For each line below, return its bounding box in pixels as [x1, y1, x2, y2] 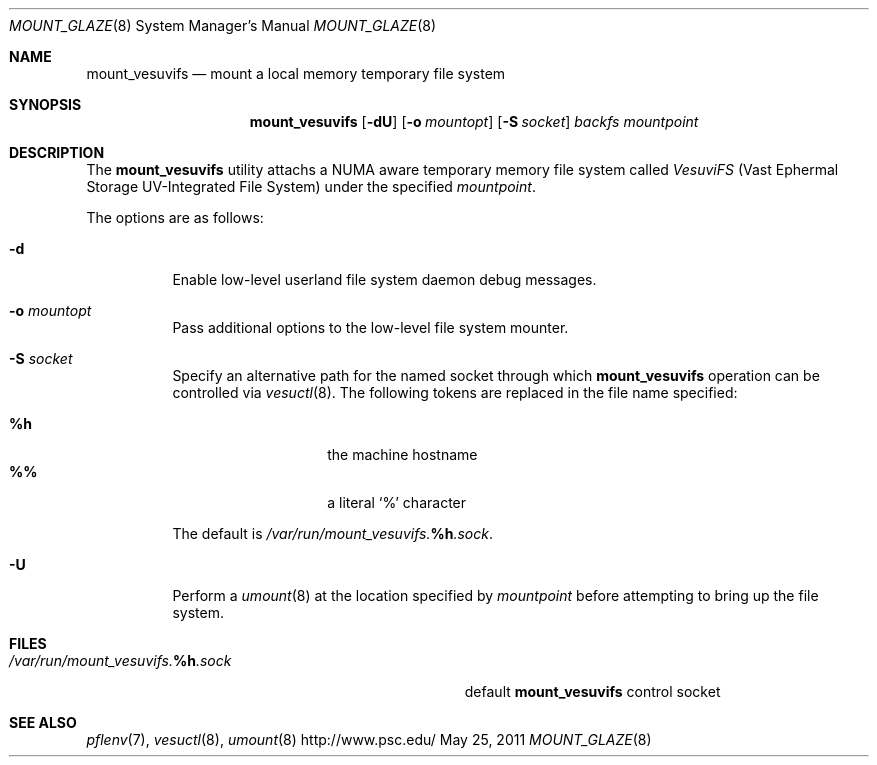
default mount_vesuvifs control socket [464, 683, 721, 700]
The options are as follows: [86, 209, 264, 226]
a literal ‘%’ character [327, 494, 467, 511]
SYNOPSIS [9, 96, 82, 113]
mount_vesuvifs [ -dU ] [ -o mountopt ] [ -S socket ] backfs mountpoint [249, 113, 699, 130]
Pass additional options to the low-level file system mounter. [172, 319, 569, 336]
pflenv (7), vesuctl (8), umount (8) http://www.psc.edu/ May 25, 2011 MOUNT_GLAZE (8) [86, 731, 652, 748]
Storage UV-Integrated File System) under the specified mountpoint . [86, 178, 536, 195]
